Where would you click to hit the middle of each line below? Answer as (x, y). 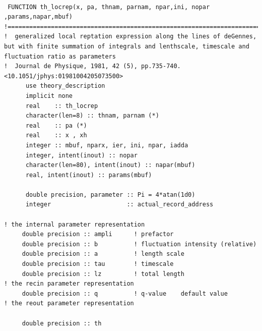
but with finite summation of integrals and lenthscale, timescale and (127, 46)
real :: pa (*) (56, 125)
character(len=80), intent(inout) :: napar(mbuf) (110, 165)
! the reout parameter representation (69, 304)
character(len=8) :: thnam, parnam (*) (92, 116)
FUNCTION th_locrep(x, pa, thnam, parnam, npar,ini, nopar (109, 7)
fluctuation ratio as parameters (60, 56)
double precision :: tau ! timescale (98, 264)
